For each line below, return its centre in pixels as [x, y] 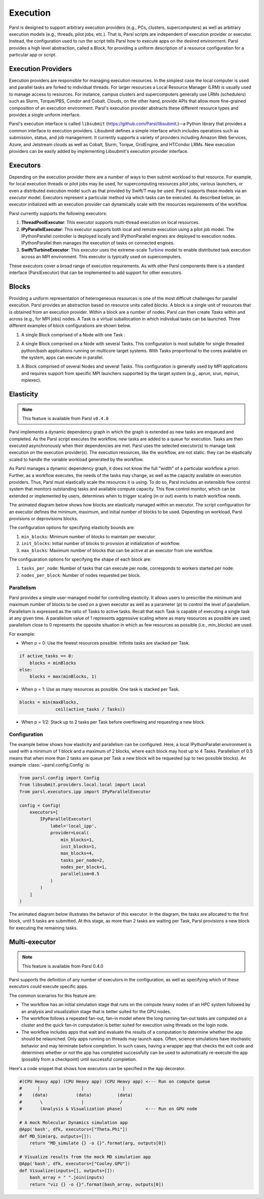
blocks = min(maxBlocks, [49, 702]
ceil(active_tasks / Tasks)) [90, 709]
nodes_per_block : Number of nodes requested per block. [81, 575]
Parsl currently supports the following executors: [58, 213]
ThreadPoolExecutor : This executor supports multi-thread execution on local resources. [110, 223]
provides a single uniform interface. [45, 115]
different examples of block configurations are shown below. [70, 325]
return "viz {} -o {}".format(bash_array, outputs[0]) [97, 1184]
